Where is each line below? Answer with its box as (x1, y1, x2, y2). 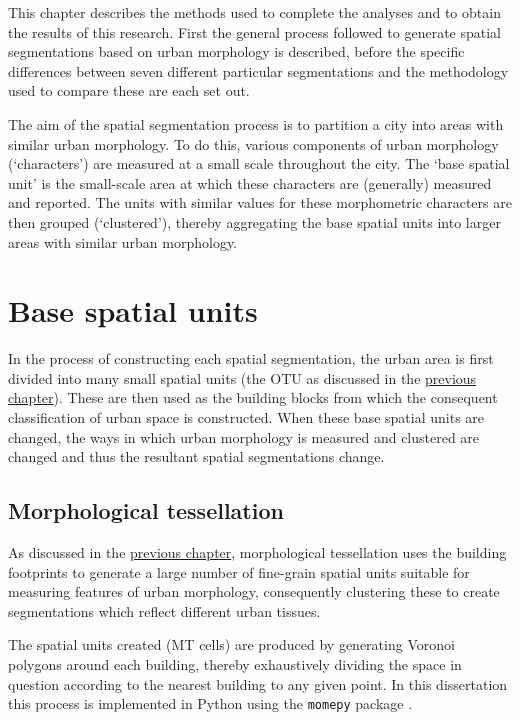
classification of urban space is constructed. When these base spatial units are (8, 407, 485, 428)
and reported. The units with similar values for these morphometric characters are (8, 192, 512, 213)
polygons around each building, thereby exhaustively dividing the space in (8, 653, 462, 674)
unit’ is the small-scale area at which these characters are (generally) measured (8, 172, 492, 193)
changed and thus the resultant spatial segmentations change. (8, 446, 385, 467)
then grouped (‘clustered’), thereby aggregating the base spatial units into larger (8, 211, 501, 232)
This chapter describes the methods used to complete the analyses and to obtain (8, 2, 501, 22)
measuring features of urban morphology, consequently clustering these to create (8, 581, 500, 602)
